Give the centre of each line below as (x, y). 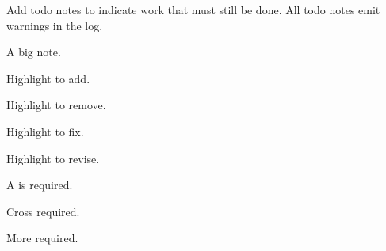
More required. (42, 238)
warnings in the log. (55, 25)
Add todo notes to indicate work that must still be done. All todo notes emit (193, 10)
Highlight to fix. (45, 131)
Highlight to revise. (53, 158)
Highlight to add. (48, 78)
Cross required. (43, 211)
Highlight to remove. (56, 105)
